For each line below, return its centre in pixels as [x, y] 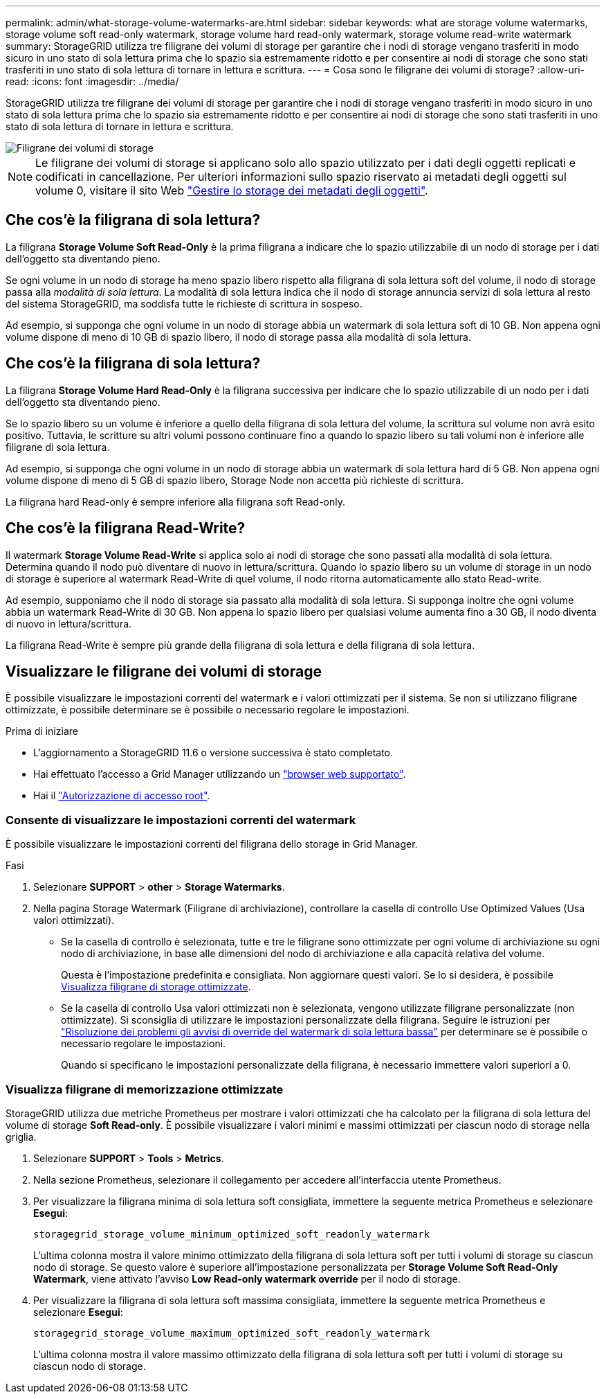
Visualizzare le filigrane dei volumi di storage [164, 671]
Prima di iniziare [42, 731]
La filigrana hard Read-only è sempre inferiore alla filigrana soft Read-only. [175, 501]
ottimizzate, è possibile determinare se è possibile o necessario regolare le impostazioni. [208, 710]
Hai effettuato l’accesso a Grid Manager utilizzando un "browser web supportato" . [220, 774]
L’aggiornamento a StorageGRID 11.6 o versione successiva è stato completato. [213, 753]
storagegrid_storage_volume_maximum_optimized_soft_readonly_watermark [232, 1333]
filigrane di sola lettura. [58, 447]
